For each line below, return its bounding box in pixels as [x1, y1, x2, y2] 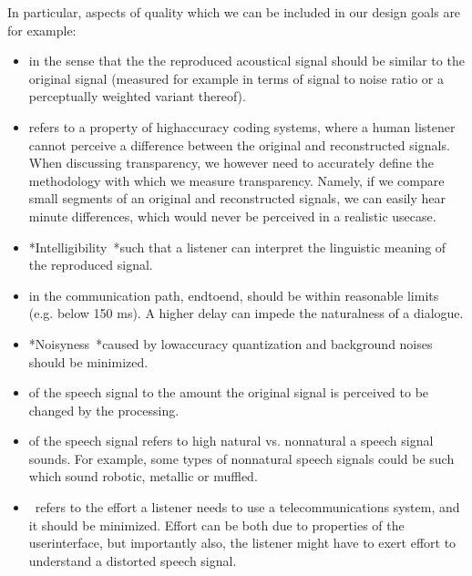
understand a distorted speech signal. [28, 550, 237, 570]
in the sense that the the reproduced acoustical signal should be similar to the [28, 51, 465, 70]
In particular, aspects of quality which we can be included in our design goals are [7, 3, 461, 21]
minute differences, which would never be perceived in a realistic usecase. [28, 206, 436, 225]
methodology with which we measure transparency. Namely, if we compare [28, 170, 445, 190]
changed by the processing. [28, 400, 180, 419]
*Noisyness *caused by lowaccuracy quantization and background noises [28, 334, 433, 353]
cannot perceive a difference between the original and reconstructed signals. [28, 135, 450, 154]
